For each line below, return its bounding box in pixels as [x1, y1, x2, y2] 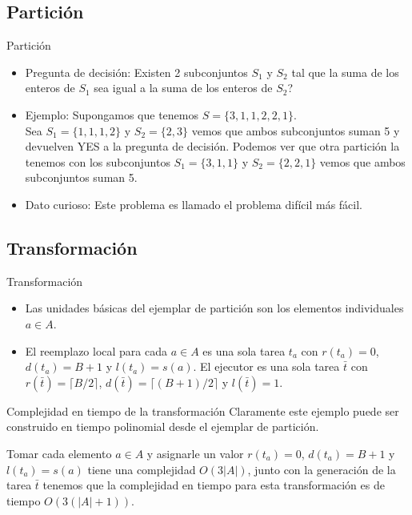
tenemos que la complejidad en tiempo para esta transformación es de [42, 477, 385, 493]
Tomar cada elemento [6, 445, 112, 461]
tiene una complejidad [87, 461, 196, 477]
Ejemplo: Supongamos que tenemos [25, 106, 198, 123]
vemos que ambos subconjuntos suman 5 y [191, 122, 400, 139]
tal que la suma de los [291, 63, 399, 80]
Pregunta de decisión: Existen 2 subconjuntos [25, 63, 248, 80]
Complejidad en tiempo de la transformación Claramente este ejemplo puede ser [6, 402, 399, 419]
